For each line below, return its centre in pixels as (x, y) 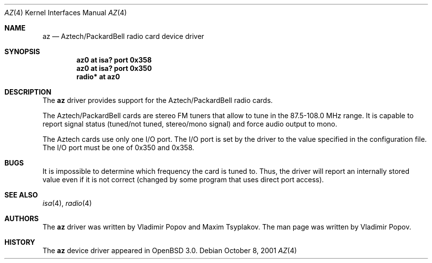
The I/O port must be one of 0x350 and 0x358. (118, 148)
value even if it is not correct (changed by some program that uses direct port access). (183, 180)
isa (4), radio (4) (67, 203)
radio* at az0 (98, 77)
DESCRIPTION (28, 92)
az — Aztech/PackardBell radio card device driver (123, 36)
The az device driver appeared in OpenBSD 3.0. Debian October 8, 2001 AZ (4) (170, 250)
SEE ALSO (21, 195)
